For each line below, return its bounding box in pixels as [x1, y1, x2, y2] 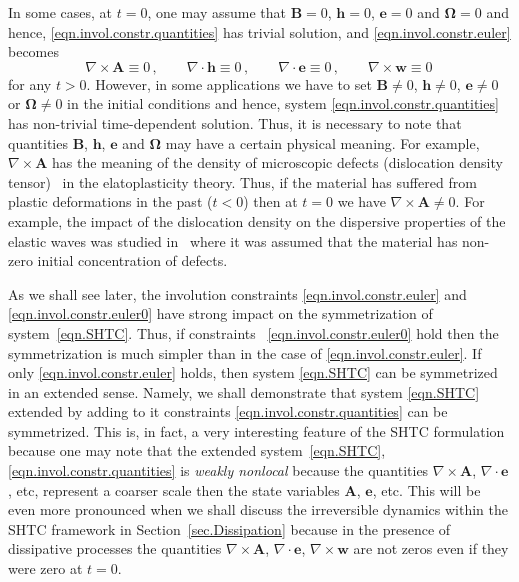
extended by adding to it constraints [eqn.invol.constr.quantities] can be [8, 401, 448, 422]
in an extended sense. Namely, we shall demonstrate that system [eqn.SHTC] [8, 381, 480, 402]
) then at [243, 191, 298, 212]
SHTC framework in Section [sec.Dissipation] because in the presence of [8, 518, 451, 539]
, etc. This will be [372, 479, 481, 500]
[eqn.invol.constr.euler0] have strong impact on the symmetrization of [8, 303, 433, 324]
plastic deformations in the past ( [8, 191, 213, 212]
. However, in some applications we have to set [86, 73, 372, 94]
